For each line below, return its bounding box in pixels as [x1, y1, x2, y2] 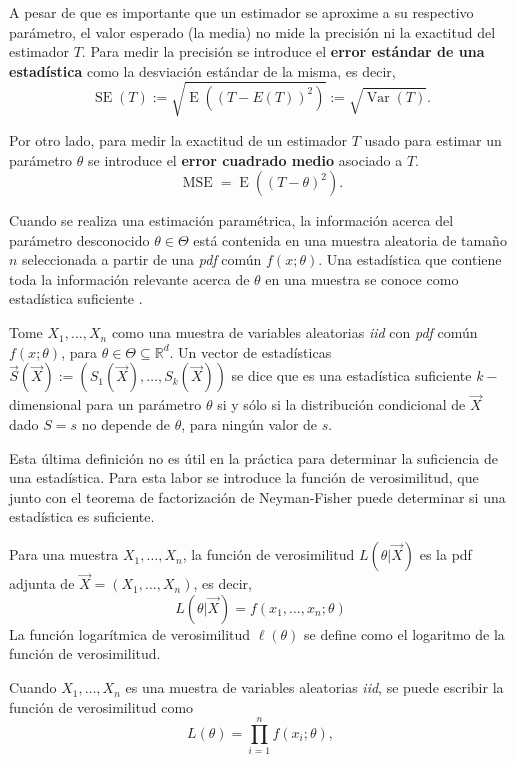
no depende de [81, 414, 171, 435]
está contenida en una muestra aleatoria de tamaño [193, 229, 507, 250]
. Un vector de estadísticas [169, 341, 332, 362]
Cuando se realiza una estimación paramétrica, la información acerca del [9, 210, 454, 231]
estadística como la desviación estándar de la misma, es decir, [9, 60, 396, 81]
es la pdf [419, 544, 472, 565]
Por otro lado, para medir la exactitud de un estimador [9, 129, 348, 150]
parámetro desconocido [9, 229, 150, 250]
